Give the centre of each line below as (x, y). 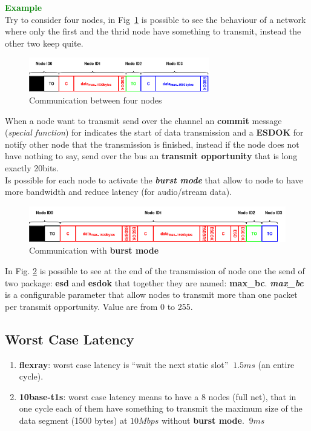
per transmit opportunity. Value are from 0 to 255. (99, 306)
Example (24, 7)
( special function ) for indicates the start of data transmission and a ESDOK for (154, 132)
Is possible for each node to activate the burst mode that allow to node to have (154, 179)
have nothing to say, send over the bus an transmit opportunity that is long (151, 156)
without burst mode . (203, 420)
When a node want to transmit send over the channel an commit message (143, 120)
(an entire (276, 364)
